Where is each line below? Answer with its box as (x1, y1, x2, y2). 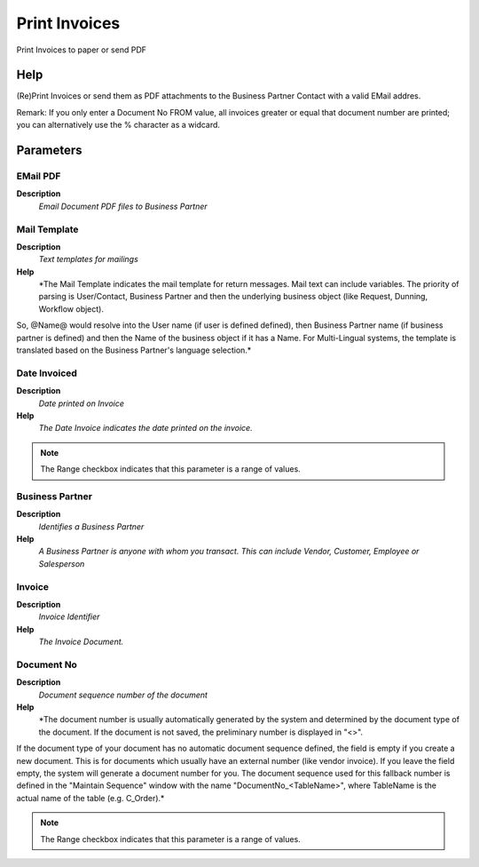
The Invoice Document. (38, 636, 124, 648)
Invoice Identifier (38, 611, 100, 622)
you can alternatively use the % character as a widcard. (16, 120, 221, 131)
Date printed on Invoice (38, 398, 124, 409)
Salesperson (38, 558, 85, 569)
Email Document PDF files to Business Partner (38, 201, 208, 211)
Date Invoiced (16, 367, 77, 379)
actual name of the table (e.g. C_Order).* (16, 792, 165, 803)
